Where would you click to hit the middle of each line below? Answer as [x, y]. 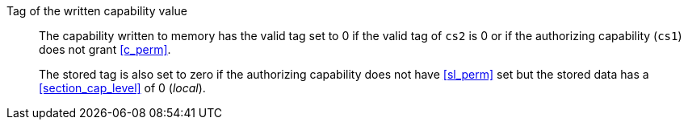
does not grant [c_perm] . [105, 49]
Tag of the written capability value [97, 11]
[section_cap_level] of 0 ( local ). [122, 88]
